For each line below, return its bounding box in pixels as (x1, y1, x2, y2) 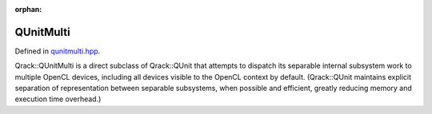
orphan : (14, 5, 42, 14)
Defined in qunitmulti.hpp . (14, 46, 101, 56)
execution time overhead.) (14, 94, 102, 104)
